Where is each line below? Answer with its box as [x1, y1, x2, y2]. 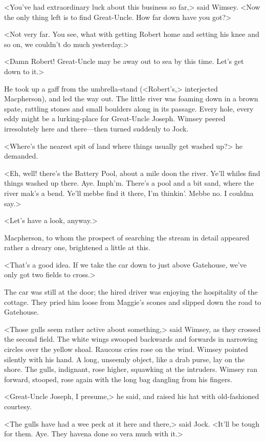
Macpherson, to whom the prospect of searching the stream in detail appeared [4, 232, 250, 242]
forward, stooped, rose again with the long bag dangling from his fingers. [4, 373, 232, 384]
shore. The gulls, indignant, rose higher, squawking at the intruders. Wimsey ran [4, 364, 258, 374]
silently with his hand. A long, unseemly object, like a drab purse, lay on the [4, 353, 245, 364]
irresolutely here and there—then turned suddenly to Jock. [4, 123, 189, 134]
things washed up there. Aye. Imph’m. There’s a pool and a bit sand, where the [4, 178, 254, 188]
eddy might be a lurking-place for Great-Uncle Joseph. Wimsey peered [4, 113, 226, 124]
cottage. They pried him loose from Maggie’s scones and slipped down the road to [4, 296, 261, 307]
